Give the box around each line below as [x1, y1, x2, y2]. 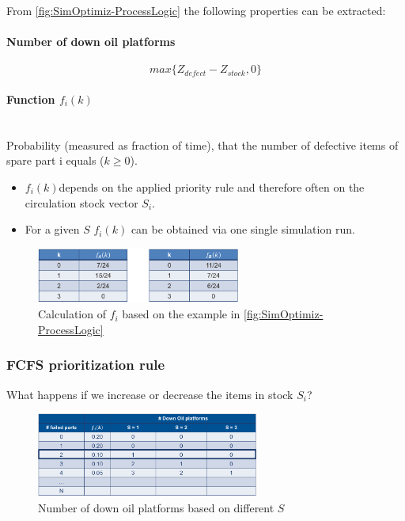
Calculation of [38, 306, 106, 322]
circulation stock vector [25, 194, 138, 211]
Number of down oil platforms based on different [38, 499, 274, 515]
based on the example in [122, 306, 240, 322]
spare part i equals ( [6, 152, 104, 169]
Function [6, 90, 55, 107]
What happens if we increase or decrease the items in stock [6, 386, 293, 402]
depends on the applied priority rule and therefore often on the [59, 178, 365, 195]
